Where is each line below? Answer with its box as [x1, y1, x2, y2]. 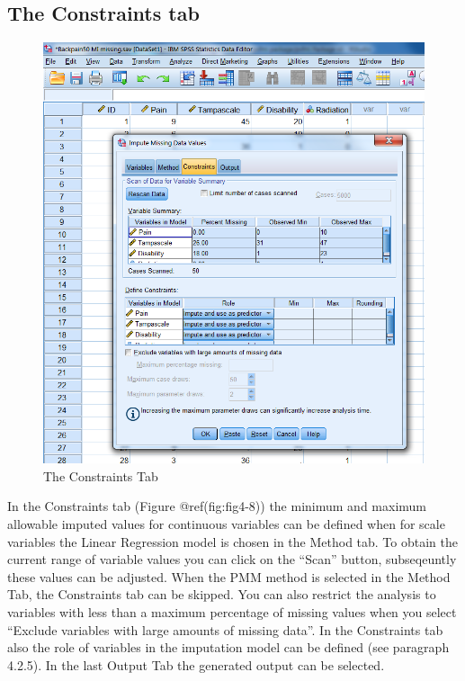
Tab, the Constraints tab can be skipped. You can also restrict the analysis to [7, 585, 436, 604]
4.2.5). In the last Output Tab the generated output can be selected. [7, 655, 385, 674]
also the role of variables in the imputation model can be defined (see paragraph [7, 638, 450, 657]
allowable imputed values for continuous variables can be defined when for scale [7, 514, 445, 533]
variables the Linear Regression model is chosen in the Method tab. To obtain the [7, 532, 458, 551]
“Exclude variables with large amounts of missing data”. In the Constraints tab [7, 620, 443, 639]
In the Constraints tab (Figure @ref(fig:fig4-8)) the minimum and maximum [7, 497, 426, 515]
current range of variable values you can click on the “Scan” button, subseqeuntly [7, 550, 457, 569]
